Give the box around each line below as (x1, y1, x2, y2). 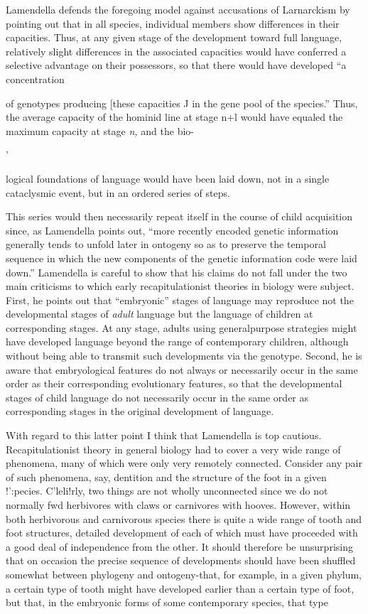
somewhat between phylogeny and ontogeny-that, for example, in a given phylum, (6, 566, 362, 581)
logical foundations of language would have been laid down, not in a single (6, 171, 330, 185)
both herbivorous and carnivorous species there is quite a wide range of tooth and (6, 511, 362, 526)
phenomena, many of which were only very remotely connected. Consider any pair (6, 456, 362, 470)
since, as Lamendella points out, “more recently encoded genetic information (6, 222, 339, 237)
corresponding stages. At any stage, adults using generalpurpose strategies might (6, 320, 357, 335)
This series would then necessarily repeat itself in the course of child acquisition (6, 209, 353, 224)
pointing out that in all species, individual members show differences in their (6, 16, 340, 31)
